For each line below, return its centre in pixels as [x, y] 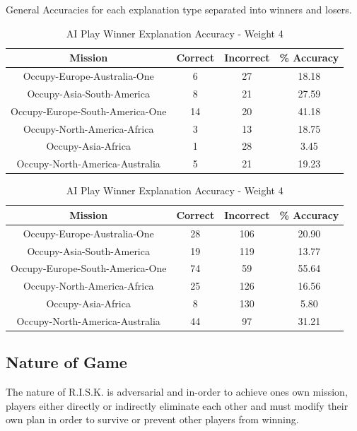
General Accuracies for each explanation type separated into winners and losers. [179, 9]
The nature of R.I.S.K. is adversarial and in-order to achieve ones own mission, [177, 392]
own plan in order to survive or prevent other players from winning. [152, 419]
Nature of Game [66, 362]
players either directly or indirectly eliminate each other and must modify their [177, 405]
